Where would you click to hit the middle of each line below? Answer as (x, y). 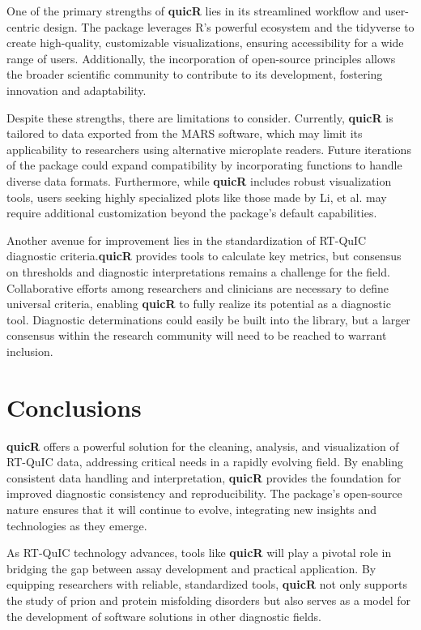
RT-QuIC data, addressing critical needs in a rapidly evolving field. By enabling (205, 462)
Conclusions (74, 407)
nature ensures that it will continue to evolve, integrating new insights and (191, 509)
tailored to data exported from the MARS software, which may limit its (185, 133)
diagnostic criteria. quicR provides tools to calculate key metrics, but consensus (204, 256)
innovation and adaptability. (77, 90)
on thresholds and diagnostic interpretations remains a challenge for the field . (198, 271)
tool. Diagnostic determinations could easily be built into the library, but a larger (208, 319)
